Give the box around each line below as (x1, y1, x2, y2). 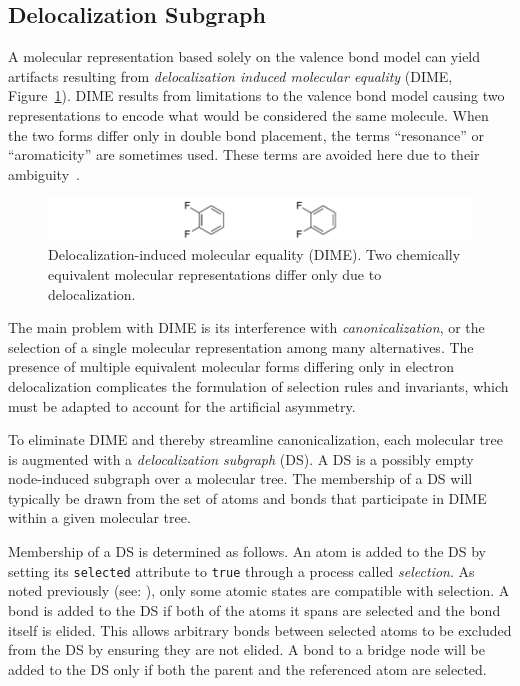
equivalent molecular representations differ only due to (48, 263, 382, 284)
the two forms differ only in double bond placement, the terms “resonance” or (8, 124, 485, 145)
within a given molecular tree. (8, 507, 191, 528)
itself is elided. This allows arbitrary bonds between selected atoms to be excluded (8, 619, 512, 640)
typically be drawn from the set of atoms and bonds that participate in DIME (8, 487, 487, 508)
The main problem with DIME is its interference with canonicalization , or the (8, 317, 485, 338)
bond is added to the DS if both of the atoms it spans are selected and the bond (8, 599, 501, 620)
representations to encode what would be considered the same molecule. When (8, 104, 489, 125)
